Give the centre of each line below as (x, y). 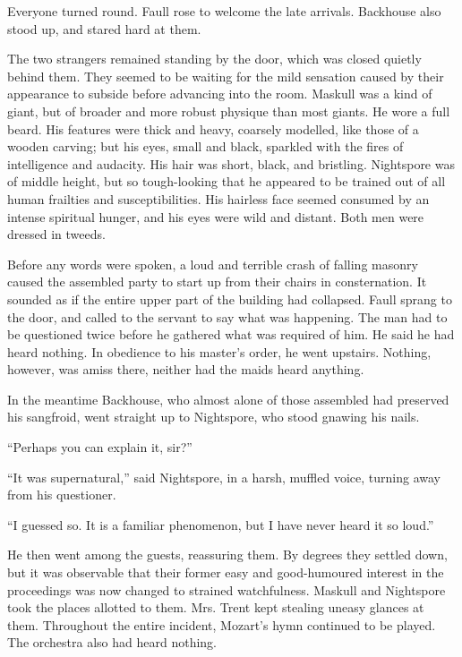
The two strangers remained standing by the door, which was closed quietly (214, 59)
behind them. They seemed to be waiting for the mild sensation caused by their (226, 76)
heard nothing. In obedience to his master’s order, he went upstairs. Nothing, (219, 351)
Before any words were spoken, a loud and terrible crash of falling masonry (213, 264)
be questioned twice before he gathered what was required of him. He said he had (231, 334)
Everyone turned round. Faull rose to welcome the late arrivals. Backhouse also (224, 11)
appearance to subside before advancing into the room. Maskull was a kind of (220, 94)
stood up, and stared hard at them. (104, 28)
